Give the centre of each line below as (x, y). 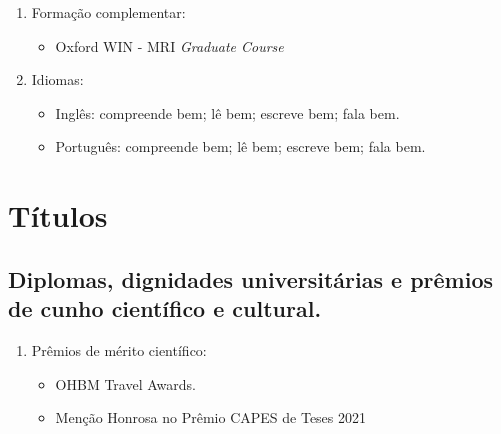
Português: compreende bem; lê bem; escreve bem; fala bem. (240, 146)
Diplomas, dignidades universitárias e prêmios (251, 278)
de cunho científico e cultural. (165, 308)
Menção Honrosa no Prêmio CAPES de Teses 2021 (211, 417)
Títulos (58, 215)
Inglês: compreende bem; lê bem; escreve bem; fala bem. (227, 112)
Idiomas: (57, 79)
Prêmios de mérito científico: (119, 349)
